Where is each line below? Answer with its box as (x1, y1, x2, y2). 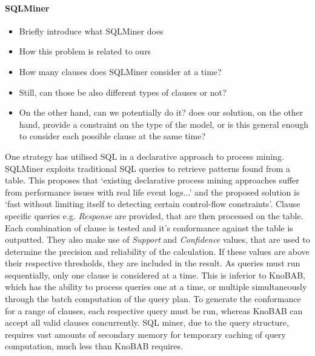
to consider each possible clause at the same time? (19, 130, 205, 142)
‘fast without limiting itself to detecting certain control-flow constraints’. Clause (5, 197, 300, 210)
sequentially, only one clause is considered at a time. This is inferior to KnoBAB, (5, 268, 306, 281)
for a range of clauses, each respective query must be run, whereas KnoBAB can (5, 304, 303, 317)
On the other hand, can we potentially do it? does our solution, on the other (19, 106, 303, 119)
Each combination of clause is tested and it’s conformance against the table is (5, 221, 293, 234)
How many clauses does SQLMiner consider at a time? (19, 65, 222, 77)
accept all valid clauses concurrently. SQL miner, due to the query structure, (5, 316, 289, 329)
